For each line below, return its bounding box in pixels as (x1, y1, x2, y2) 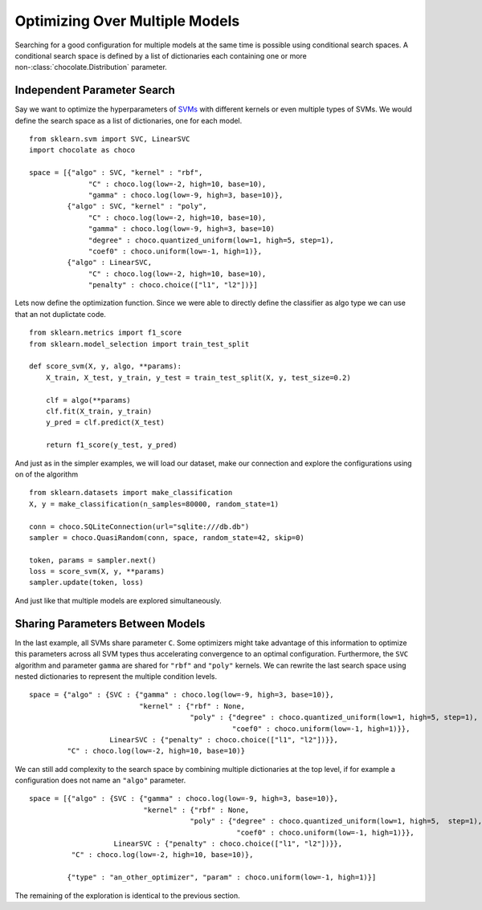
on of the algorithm (14, 469, 79, 479)
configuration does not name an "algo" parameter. (14, 775, 186, 786)
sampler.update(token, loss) (29, 578, 144, 587)
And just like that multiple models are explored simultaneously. (14, 595, 223, 605)
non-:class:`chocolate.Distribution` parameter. (14, 63, 168, 72)
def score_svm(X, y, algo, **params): (29, 362, 182, 371)
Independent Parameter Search (14, 83, 176, 97)
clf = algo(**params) (45, 396, 132, 404)
